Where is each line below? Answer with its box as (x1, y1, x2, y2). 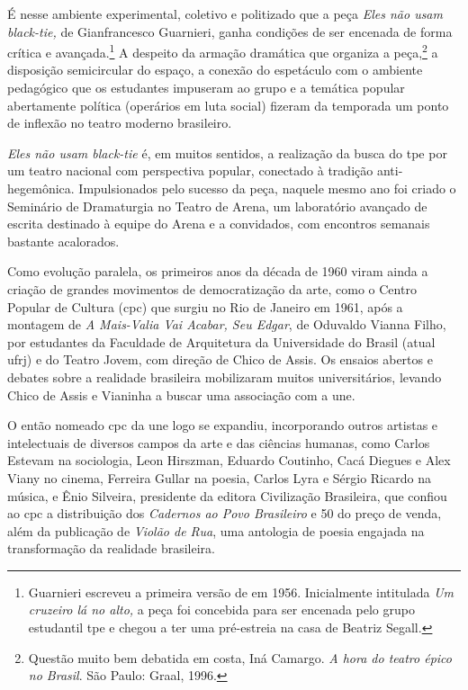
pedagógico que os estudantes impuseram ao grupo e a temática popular (7, 78, 405, 97)
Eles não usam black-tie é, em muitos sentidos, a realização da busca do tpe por (7, 143, 447, 162)
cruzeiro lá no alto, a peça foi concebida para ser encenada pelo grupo (28, 600, 415, 619)
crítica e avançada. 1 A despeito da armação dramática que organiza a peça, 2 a (7, 40, 438, 61)
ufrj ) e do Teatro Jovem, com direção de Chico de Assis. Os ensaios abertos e (7, 350, 433, 369)
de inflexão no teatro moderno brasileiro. (7, 113, 232, 132)
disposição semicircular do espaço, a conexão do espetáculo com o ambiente (7, 60, 423, 79)
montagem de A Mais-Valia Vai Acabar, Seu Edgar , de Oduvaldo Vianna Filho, (7, 315, 446, 334)
